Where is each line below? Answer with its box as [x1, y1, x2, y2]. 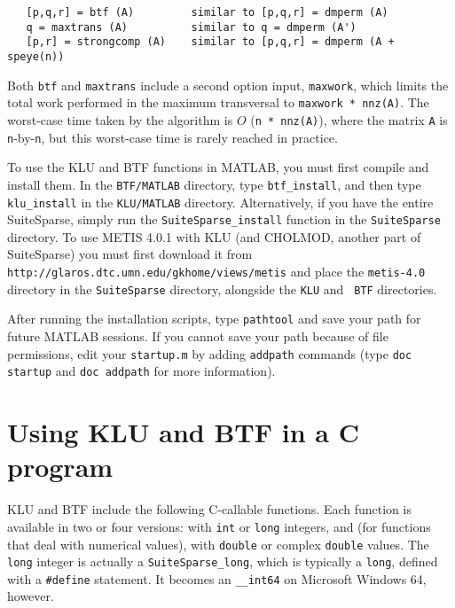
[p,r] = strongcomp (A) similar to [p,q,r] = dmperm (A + [26, 35, 395, 49]
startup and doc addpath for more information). [7, 362, 276, 380]
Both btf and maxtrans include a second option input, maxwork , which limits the [7, 75, 449, 94]
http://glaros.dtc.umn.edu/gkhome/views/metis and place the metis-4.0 [7, 262, 426, 281]
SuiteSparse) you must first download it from [7, 245, 253, 263]
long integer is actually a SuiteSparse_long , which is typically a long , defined [7, 552, 438, 571]
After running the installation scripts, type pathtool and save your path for [7, 309, 421, 328]
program [7, 448, 114, 485]
